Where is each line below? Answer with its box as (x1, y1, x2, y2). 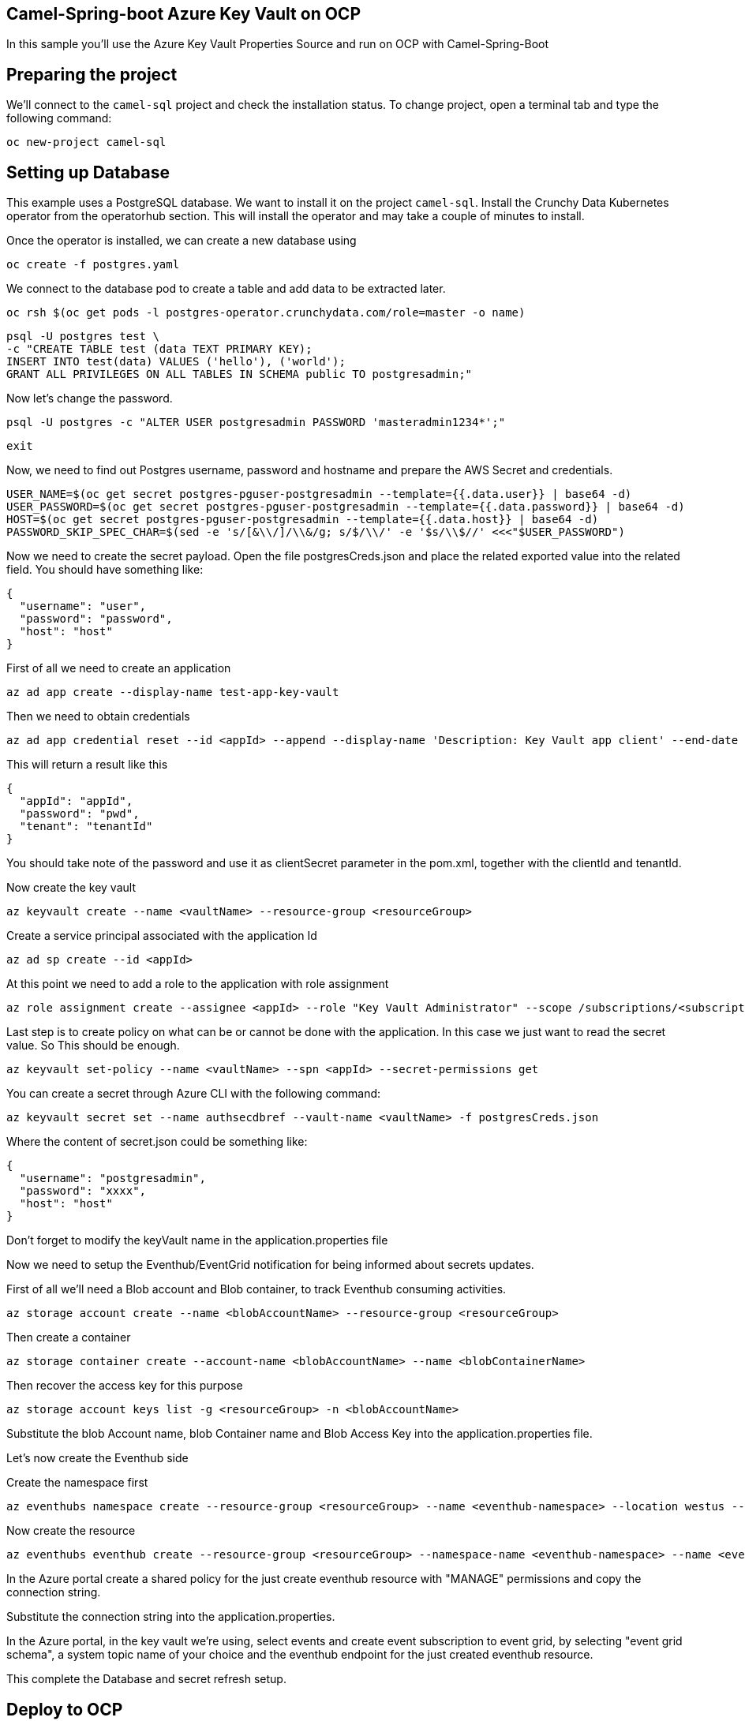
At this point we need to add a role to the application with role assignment (6, 977, 389, 991)
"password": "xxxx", (19, 1184, 147, 1198)
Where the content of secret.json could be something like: (6, 1135, 308, 1149)
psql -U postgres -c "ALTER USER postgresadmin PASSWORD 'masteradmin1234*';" (6, 416, 506, 429)
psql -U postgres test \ (6, 330, 159, 343)
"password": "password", (19, 612, 173, 626)
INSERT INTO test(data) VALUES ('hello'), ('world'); (6, 355, 346, 369)
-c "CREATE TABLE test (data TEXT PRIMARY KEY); (6, 342, 313, 356)
